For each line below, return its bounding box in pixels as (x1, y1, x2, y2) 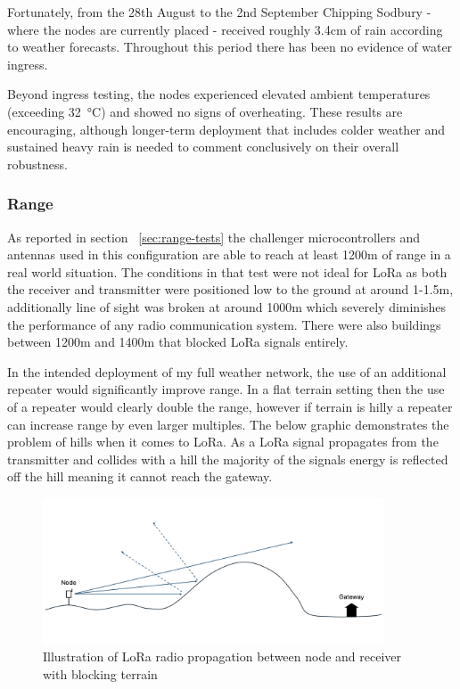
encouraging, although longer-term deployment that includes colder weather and (7, 119, 446, 138)
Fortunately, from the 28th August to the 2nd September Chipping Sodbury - (7, 3, 431, 21)
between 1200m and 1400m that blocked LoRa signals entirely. (7, 332, 349, 351)
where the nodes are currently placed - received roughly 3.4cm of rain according (7, 20, 443, 38)
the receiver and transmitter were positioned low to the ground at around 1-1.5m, (7, 280, 454, 299)
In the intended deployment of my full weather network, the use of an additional (7, 362, 447, 381)
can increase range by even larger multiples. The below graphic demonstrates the (7, 414, 449, 433)
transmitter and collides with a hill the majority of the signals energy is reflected (7, 449, 448, 468)
